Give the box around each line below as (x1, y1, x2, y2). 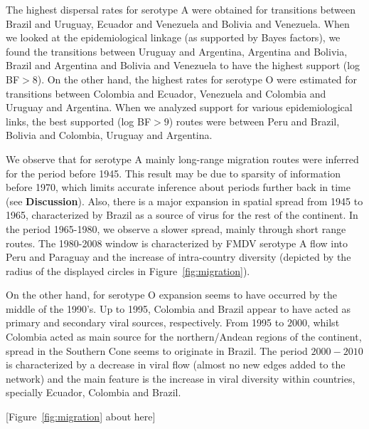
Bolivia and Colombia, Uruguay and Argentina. (6, 128, 213, 143)
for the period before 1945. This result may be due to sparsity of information (6, 165, 341, 180)
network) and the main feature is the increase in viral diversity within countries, (6, 371, 355, 386)
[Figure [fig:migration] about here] (6, 409, 156, 424)
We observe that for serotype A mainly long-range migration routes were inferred (6, 151, 359, 166)
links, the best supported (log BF (6, 113, 151, 128)
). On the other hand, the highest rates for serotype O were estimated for (37, 71, 358, 86)
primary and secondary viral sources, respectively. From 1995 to (6, 315, 284, 330)
